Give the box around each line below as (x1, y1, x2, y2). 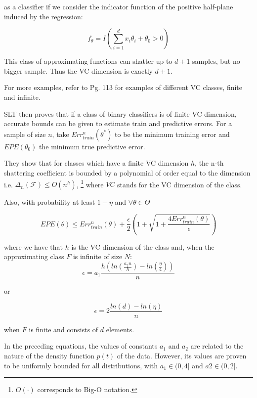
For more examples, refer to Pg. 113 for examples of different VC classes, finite (4, 82, 243, 92)
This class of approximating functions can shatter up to (4, 56, 172, 66)
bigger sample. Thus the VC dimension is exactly (4, 65, 153, 76)
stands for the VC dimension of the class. (117, 179, 242, 189)
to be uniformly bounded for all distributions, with (4, 360, 158, 370)
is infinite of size (73, 251, 123, 262)
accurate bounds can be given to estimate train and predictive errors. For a (4, 118, 232, 129)
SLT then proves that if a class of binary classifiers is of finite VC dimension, (4, 108, 237, 119)
